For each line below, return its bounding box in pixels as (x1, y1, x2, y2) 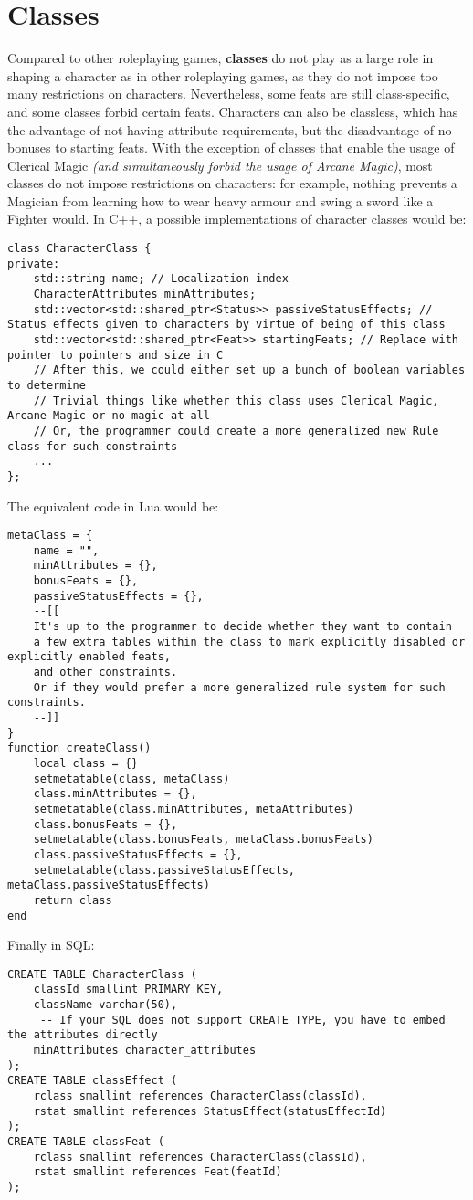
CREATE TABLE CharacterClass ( (7, 967, 197, 981)
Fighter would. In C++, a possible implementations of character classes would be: (7, 209, 467, 228)
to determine (7, 378, 86, 392)
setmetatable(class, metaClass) (33, 772, 230, 785)
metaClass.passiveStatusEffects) (7, 879, 210, 892)
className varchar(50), (33, 998, 178, 1012)
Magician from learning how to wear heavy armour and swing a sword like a (7, 191, 434, 210)
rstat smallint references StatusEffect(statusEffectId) (33, 1104, 387, 1118)
